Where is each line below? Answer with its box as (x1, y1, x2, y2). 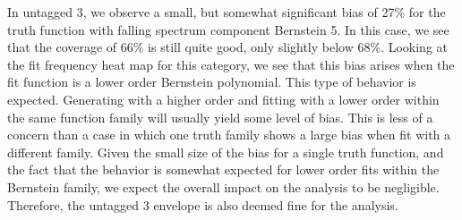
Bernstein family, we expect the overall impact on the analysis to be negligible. (7, 177, 440, 196)
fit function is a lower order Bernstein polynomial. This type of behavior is (7, 72, 416, 91)
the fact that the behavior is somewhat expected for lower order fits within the (7, 160, 440, 179)
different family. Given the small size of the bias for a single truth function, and (7, 142, 444, 161)
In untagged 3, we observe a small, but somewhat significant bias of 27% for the (7, 3, 446, 21)
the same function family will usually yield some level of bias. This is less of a (7, 107, 433, 126)
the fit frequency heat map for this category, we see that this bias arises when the (7, 55, 455, 73)
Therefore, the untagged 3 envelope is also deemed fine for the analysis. (7, 195, 398, 214)
